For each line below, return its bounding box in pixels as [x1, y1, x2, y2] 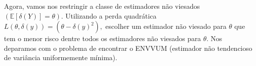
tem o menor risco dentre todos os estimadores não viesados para [4, 33, 201, 44]
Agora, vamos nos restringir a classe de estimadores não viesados [4, 1, 200, 11]
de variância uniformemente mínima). [4, 52, 118, 63]
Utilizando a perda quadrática [65, 10, 157, 21]
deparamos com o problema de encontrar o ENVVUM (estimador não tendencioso [4, 43, 253, 53]
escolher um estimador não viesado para [105, 21, 227, 31]
